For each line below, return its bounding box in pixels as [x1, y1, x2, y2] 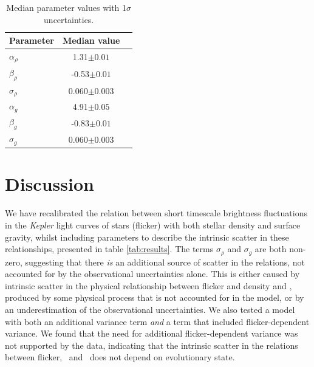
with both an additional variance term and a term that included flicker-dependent [5, 315, 310, 328]
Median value [62, 34, 120, 47]
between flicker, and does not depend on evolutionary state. [5, 351, 235, 363]
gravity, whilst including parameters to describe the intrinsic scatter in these [5, 230, 289, 243]
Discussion [5, 171, 94, 196]
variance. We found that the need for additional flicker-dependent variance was [5, 327, 298, 340]
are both [254, 242, 287, 255]
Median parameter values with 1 [6, 1, 127, 13]
